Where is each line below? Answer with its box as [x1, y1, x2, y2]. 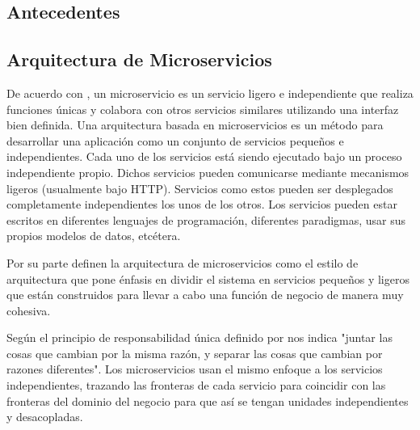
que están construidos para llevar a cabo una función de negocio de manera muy [6, 286, 404, 303]
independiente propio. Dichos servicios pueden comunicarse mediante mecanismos [6, 163, 409, 180]
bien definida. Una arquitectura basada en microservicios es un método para [6, 116, 384, 133]
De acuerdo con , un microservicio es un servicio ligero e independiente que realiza [6, 84, 414, 101]
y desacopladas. [6, 408, 83, 425]
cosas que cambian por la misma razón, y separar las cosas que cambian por [6, 344, 383, 361]
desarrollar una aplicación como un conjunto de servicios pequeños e [6, 132, 344, 149]
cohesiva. [6, 301, 51, 318]
